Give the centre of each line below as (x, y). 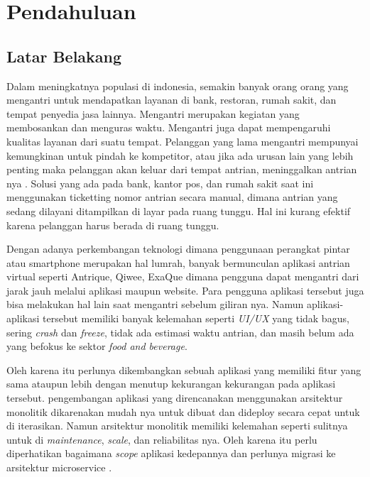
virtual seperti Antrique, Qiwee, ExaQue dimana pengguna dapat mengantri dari (183, 276)
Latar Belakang (64, 56)
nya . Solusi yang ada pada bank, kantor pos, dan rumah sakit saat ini (160, 183)
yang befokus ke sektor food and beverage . (97, 346)
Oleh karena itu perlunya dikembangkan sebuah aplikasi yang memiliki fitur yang (184, 369)
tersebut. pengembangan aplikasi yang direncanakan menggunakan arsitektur (175, 398)
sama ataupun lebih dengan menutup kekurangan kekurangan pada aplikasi (171, 384)
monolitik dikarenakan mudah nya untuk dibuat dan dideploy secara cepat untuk (183, 411)
